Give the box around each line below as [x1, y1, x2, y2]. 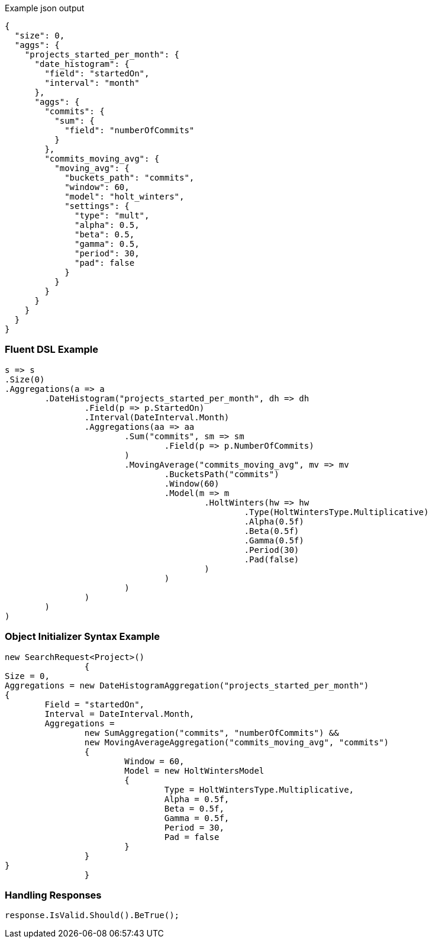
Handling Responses [5, 889, 102, 901]
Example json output [5, 3, 85, 13]
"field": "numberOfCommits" [65, 125, 195, 135]
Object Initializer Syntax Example [5, 630, 160, 643]
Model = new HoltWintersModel [124, 765, 265, 775]
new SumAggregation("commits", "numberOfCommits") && [84, 728, 339, 738]
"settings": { [65, 201, 130, 211]
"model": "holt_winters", [65, 192, 185, 201]
